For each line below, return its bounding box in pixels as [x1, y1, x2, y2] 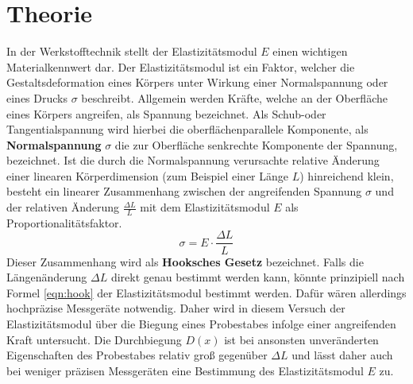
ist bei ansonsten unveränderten [224, 331, 379, 347]
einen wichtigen [272, 43, 348, 60]
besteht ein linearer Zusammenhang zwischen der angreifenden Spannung [6, 183, 362, 200]
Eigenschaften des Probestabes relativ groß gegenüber [6, 347, 268, 363]
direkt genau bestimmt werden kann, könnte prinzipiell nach [110, 269, 405, 285]
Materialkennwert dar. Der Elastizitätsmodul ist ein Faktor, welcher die [6, 58, 355, 75]
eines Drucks [6, 89, 68, 106]
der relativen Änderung [6, 199, 120, 215]
